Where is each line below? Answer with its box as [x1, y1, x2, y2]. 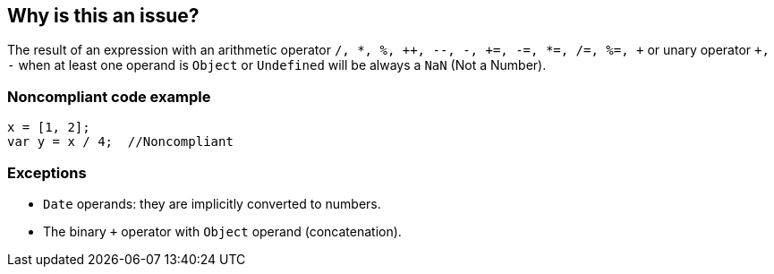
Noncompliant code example [7, 87, 211, 106]
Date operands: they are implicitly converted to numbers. [43, 195, 381, 211]
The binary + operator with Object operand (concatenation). [43, 223, 402, 239]
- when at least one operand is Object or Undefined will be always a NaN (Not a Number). [7, 57, 547, 73]
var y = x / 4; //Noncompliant [7, 134, 234, 150]
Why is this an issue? [7, 4, 200, 27]
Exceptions [7, 163, 87, 182]
